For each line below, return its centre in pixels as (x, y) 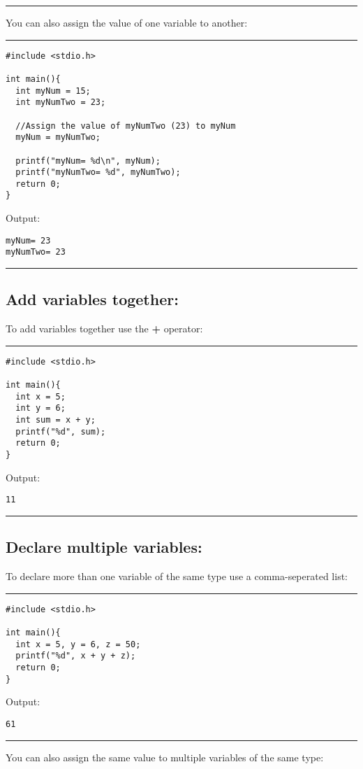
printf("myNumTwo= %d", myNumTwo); (98, 172)
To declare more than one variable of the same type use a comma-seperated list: (177, 576)
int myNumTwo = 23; (61, 103)
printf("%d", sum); (61, 431)
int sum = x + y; (55, 420)
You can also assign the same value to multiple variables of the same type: (165, 757)
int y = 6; (40, 408)
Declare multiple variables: (104, 547)
